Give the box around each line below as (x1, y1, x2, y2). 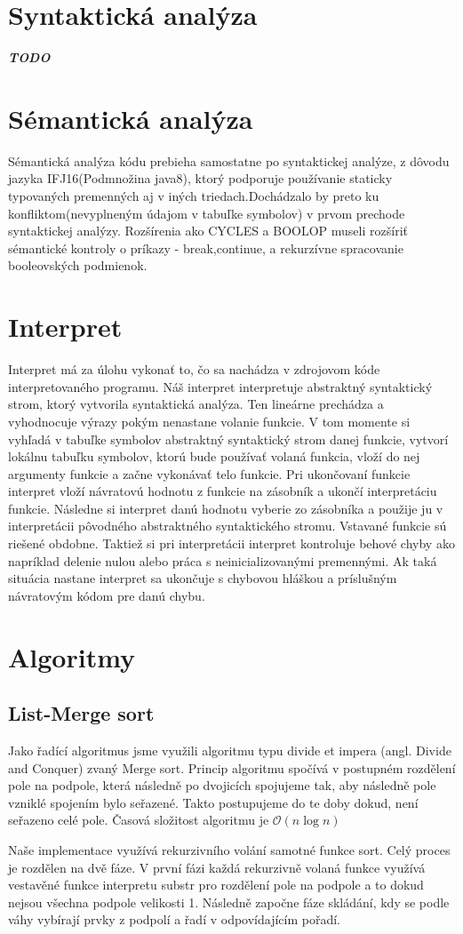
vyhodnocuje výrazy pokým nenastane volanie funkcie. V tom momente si (8, 411, 411, 430)
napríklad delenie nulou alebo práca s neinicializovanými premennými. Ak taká (8, 551, 437, 570)
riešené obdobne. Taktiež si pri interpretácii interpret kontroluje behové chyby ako (8, 534, 455, 553)
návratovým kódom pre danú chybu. (8, 586, 205, 604)
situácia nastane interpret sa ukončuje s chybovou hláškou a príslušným (8, 569, 397, 587)
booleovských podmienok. (8, 256, 148, 275)
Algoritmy (8, 638, 136, 675)
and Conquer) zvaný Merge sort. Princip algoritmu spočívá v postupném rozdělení (8, 758, 456, 777)
